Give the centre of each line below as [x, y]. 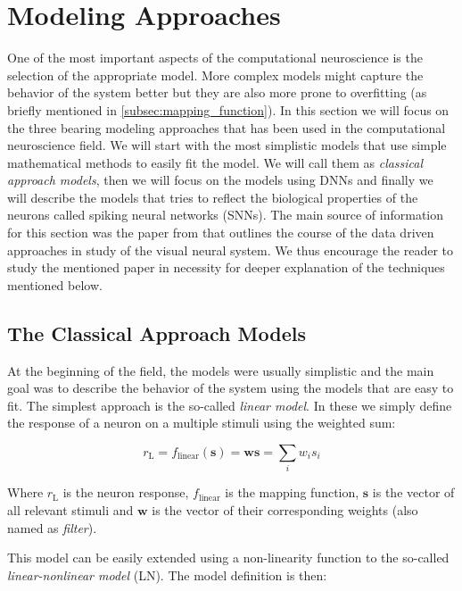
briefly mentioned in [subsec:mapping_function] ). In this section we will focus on [228, 109]
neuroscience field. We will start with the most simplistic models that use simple [227, 145]
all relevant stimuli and [70, 509]
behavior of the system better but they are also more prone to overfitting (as [217, 92]
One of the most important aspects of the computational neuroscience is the [215, 58]
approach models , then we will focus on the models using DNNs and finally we [220, 180]
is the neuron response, [126, 492]
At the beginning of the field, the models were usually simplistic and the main [221, 370]
